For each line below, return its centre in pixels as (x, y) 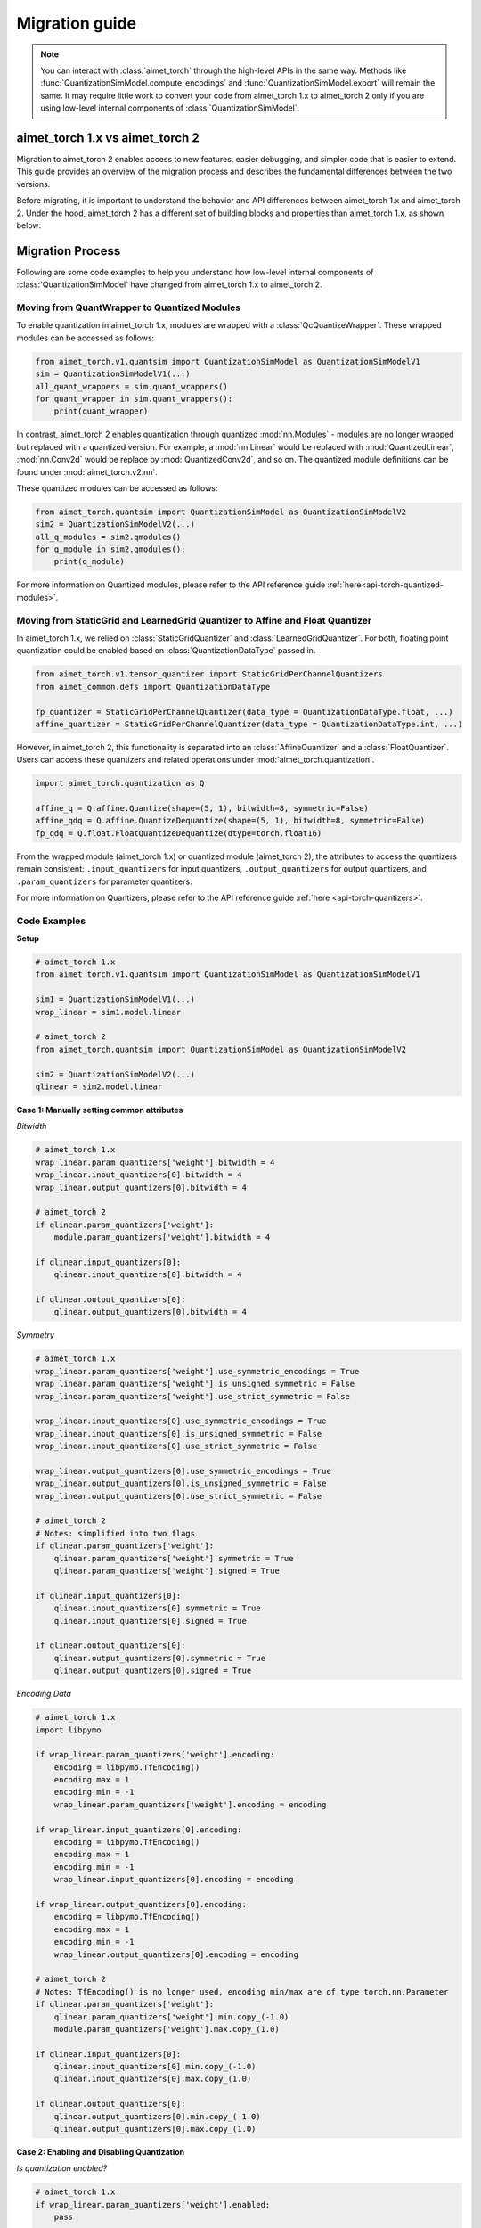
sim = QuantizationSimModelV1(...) (113, 374)
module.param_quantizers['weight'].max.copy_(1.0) (167, 2029)
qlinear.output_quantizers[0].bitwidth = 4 (150, 1312)
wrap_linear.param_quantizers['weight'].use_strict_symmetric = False (193, 1396)
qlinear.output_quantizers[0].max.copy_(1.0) (155, 2129)
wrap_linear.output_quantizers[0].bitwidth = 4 (141, 1187)
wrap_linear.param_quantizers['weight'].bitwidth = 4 (155, 1162)
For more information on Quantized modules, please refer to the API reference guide (171, 585)
